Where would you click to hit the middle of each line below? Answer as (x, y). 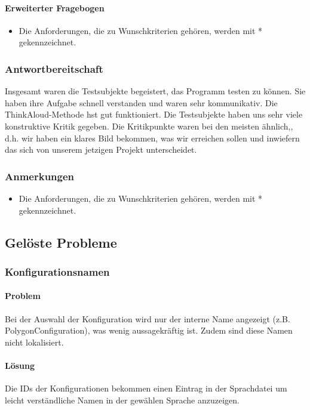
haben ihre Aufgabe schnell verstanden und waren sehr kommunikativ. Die (141, 102)
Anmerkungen (40, 176)
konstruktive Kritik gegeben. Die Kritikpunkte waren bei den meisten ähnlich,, (149, 126)
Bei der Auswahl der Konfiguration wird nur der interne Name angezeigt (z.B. (148, 318)
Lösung (20, 365)
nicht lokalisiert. (34, 342)
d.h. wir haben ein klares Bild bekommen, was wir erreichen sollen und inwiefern (152, 138)
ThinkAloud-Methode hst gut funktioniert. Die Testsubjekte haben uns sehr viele (154, 114)
